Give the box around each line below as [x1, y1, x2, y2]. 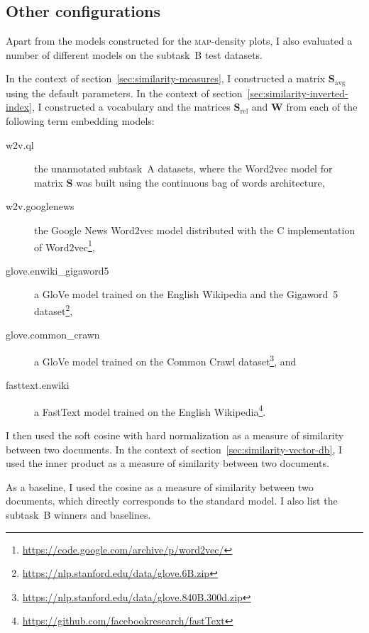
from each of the [286, 99, 358, 114]
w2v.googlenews [6, 199, 75, 214]
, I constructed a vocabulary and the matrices [31, 99, 231, 114]
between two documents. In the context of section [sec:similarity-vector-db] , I [6, 441, 342, 456]
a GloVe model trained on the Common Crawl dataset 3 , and [34, 351, 297, 368]
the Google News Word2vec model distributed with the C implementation [34, 223, 356, 237]
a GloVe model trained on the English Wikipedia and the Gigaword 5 [34, 287, 338, 302]
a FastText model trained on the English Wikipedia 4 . [34, 402, 266, 419]
